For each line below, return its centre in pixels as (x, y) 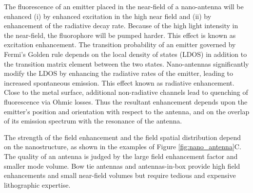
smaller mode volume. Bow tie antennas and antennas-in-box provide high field (122, 166)
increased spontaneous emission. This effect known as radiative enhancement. (119, 82)
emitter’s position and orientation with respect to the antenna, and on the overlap (127, 111)
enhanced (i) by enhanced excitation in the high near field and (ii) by (108, 16)
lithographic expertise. (37, 184)
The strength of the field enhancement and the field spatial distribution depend (123, 137)
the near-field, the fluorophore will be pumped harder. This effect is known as (120, 35)
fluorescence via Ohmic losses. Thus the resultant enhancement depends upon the (126, 101)
